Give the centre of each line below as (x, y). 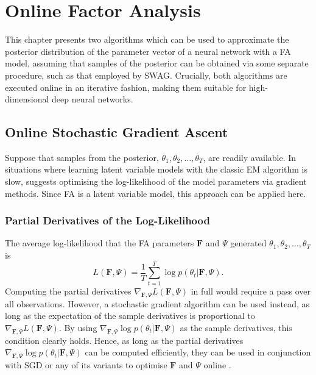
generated (248, 243)
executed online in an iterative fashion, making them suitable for (126, 87)
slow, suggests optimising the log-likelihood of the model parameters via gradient (156, 181)
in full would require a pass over (251, 291)
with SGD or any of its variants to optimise (86, 364)
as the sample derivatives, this (236, 327)
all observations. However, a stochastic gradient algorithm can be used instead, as (157, 303)
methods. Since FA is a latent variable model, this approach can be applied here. (156, 193)
